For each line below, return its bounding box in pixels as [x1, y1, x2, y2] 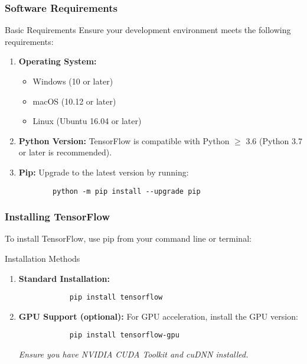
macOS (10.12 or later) [32, 95, 116, 107]
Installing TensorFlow [5, 209, 110, 224]
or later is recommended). [18, 146, 112, 158]
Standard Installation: [18, 272, 110, 284]
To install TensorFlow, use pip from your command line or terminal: [5, 232, 252, 245]
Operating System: [18, 55, 97, 67]
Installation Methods [5, 252, 80, 265]
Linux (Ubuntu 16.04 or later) [32, 115, 142, 127]
